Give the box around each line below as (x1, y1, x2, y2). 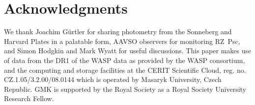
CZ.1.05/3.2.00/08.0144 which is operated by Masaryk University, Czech (4, 74, 222, 84)
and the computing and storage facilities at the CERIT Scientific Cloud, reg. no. (4, 64, 246, 75)
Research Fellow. (4, 93, 54, 104)
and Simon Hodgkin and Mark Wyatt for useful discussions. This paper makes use (4, 45, 252, 56)
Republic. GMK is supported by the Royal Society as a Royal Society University (4, 84, 247, 94)
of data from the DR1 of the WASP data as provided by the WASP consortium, (4, 55, 245, 65)
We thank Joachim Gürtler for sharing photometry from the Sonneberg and (4, 26, 232, 37)
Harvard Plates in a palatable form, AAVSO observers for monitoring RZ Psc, (4, 36, 240, 46)
